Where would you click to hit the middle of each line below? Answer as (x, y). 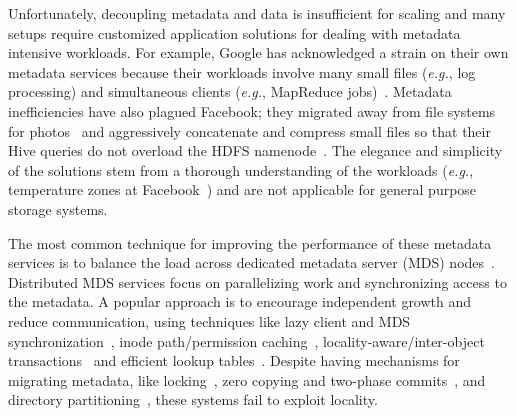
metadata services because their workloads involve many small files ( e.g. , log (242, 71)
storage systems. (58, 208)
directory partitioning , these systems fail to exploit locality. (193, 399)
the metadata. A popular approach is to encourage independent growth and (240, 301)
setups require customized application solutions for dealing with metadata (234, 32)
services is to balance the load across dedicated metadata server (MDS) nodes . (251, 262)
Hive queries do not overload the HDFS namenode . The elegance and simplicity (255, 150)
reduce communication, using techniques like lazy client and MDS (209, 320)
